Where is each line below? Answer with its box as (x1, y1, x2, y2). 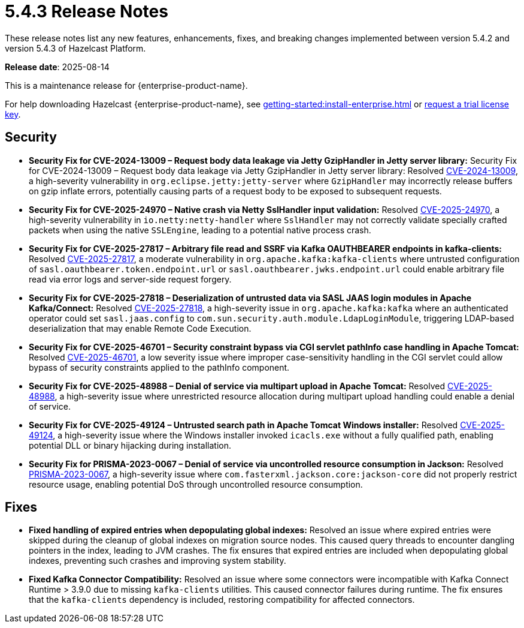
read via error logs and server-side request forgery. (29, 274, 232, 284)
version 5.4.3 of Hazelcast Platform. (5, 43, 146, 53)
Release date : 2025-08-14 (5, 61, 110, 72)
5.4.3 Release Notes (5, 1, 168, 22)
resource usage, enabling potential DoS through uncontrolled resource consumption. (29, 479, 363, 489)
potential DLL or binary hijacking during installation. (29, 440, 231, 450)
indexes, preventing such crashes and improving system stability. (29, 555, 286, 566)
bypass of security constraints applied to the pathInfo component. (29, 362, 290, 372)
